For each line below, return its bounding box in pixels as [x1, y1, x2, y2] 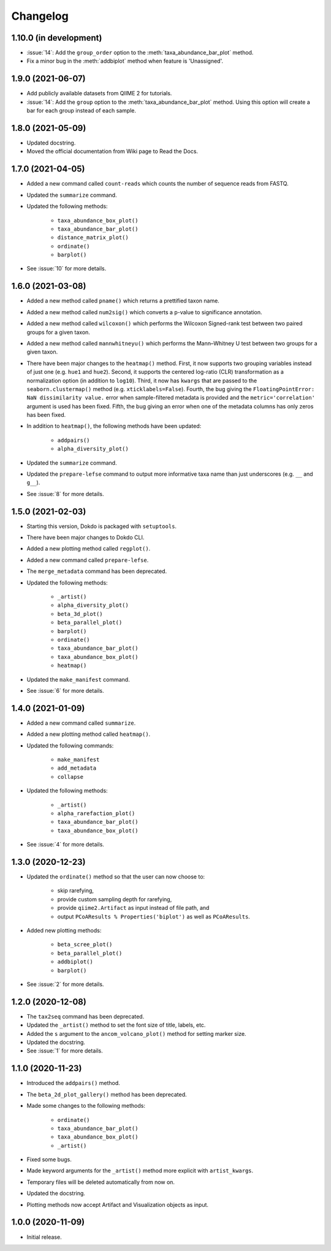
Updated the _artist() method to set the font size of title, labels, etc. [26, 1021, 206, 1029]
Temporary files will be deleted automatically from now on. [26, 1178, 175, 1186]
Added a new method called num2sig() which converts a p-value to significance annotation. [26, 308, 263, 316]
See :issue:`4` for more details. [26, 841, 104, 848]
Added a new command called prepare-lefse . [26, 556, 149, 564]
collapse [57, 773, 84, 780]
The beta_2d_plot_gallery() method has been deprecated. [26, 1091, 187, 1098]
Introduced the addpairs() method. [26, 1079, 121, 1087]
